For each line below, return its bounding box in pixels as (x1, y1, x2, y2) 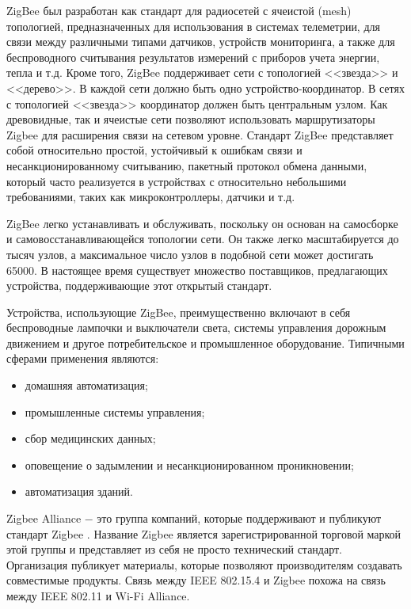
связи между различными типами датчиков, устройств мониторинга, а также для (6, 33, 395, 50)
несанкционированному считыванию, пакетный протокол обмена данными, (6, 157, 367, 173)
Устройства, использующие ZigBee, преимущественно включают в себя (6, 303, 351, 320)
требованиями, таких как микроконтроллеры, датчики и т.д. (6, 188, 295, 205)
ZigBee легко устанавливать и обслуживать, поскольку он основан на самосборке (6, 215, 398, 231)
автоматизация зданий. (25, 483, 133, 500)
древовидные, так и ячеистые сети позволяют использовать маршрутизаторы (6, 111, 375, 128)
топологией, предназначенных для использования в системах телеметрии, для (6, 17, 380, 34)
